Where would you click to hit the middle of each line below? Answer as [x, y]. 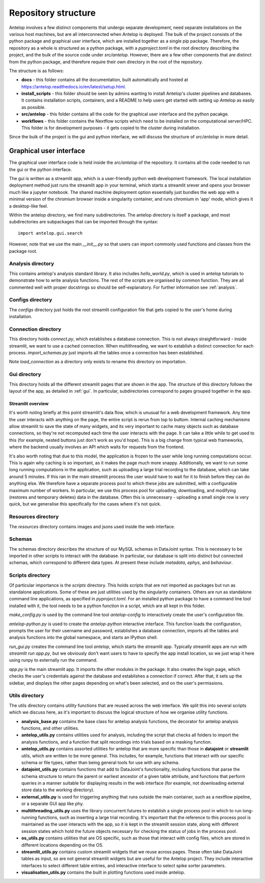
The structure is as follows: [36, 71]
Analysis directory [31, 264]
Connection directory [35, 329]
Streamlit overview [29, 403]
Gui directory [25, 375]
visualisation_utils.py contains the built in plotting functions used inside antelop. [103, 872]
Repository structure [52, 13]
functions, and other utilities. [50, 728]
